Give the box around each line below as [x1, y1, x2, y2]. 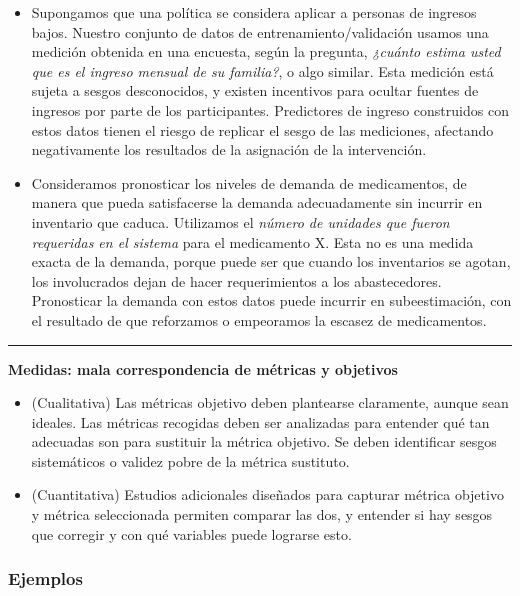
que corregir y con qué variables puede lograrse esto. [31, 523, 352, 544]
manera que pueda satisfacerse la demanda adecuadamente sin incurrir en [31, 192, 483, 213]
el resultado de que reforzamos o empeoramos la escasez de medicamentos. [31, 309, 487, 330]
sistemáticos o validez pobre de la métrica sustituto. [31, 450, 350, 471]
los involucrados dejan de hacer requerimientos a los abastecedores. [31, 270, 442, 291]
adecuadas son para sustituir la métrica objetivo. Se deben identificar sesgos [31, 431, 497, 452]
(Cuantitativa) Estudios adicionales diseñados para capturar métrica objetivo [31, 484, 504, 505]
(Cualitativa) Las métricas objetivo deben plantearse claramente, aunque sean [31, 392, 509, 413]
